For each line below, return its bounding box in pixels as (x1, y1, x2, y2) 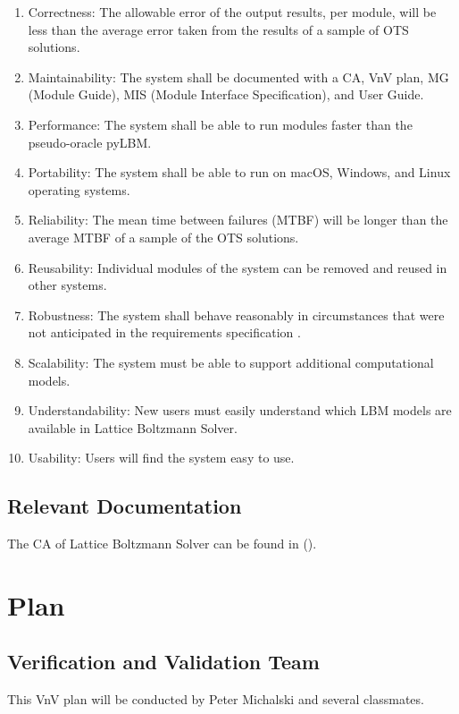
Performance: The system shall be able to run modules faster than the (28, 115, 413, 133)
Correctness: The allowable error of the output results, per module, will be (28, 3, 437, 21)
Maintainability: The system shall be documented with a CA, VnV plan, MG (28, 67, 449, 86)
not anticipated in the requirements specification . (28, 323, 301, 342)
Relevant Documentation (7, 492, 242, 520)
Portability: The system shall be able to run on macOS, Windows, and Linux (28, 163, 451, 182)
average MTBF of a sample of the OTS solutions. (28, 227, 299, 246)
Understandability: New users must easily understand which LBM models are (28, 401, 452, 420)
